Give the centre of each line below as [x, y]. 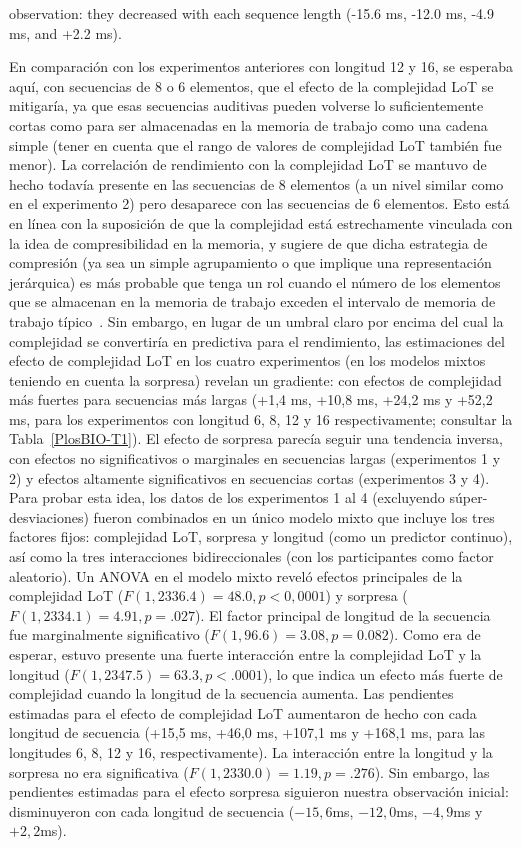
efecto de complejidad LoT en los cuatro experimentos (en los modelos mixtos [247, 360]
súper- [468, 497]
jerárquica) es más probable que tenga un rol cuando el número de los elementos [255, 281]
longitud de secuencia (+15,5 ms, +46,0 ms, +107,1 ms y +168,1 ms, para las [247, 732]
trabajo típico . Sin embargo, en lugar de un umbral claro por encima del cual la [256, 320]
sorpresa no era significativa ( [99, 771]
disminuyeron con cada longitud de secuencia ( [152, 810]
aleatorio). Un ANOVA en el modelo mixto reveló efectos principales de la [236, 575]
